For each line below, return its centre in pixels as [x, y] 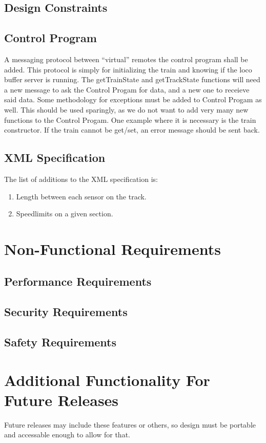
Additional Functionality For [107, 380]
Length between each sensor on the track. [81, 196]
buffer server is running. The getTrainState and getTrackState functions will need [132, 79]
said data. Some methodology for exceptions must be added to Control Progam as [133, 99]
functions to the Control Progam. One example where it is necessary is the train [130, 119]
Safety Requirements [60, 342]
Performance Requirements [78, 281]
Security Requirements [66, 312]
